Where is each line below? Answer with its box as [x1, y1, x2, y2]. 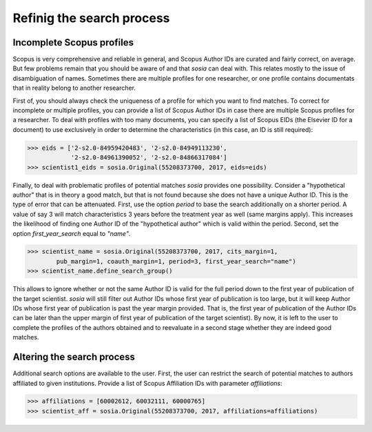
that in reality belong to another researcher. [12, 84, 136, 92]
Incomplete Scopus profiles [12, 37, 134, 48]
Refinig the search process [12, 10, 170, 26]
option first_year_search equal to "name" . [12, 229, 131, 237]
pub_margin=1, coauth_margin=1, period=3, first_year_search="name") [56, 257, 296, 265]
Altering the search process [12, 351, 136, 363]
